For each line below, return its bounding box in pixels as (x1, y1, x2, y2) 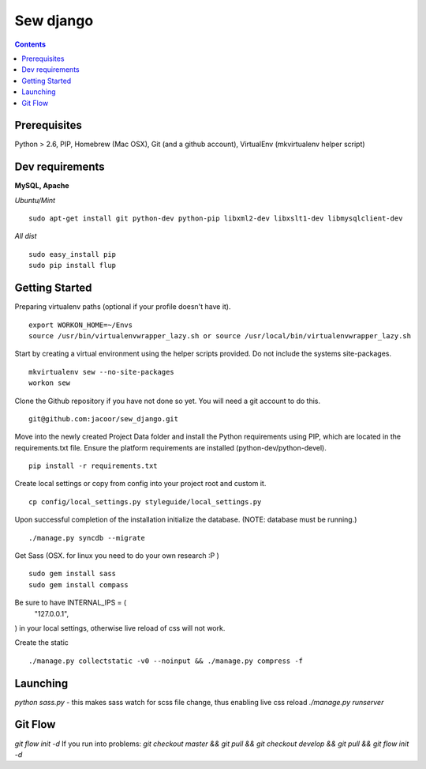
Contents (14, 40, 47, 49)
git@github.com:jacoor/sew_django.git (28, 414, 179, 423)
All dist (14, 232, 37, 241)
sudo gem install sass (28, 569, 117, 579)
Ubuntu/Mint (14, 195, 55, 205)
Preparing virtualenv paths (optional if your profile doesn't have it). (14, 302, 231, 311)
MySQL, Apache (14, 181, 69, 190)
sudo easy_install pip (28, 250, 117, 258)
